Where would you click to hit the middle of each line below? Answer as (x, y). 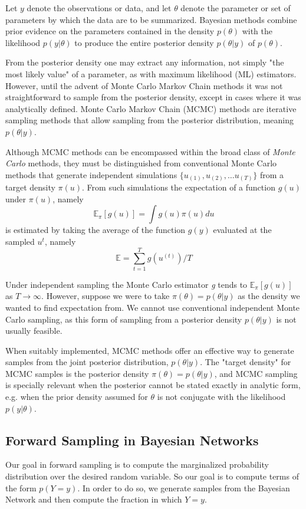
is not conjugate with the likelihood (221, 397)
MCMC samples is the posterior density (77, 373)
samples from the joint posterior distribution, (87, 362)
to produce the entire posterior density (144, 42)
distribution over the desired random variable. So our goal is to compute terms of (152, 476)
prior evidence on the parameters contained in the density (110, 31)
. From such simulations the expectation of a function (179, 187)
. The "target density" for (246, 362)
